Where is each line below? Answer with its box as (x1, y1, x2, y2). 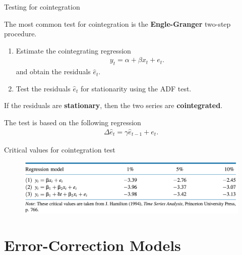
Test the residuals (16, 83, 71, 93)
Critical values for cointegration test (4, 144, 115, 155)
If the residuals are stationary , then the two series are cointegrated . (4, 100, 223, 111)
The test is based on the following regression (4, 117, 141, 127)
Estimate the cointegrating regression (16, 45, 131, 56)
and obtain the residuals (16, 66, 91, 77)
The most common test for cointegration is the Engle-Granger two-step (4, 18, 231, 29)
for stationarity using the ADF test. (80, 83, 192, 93)
